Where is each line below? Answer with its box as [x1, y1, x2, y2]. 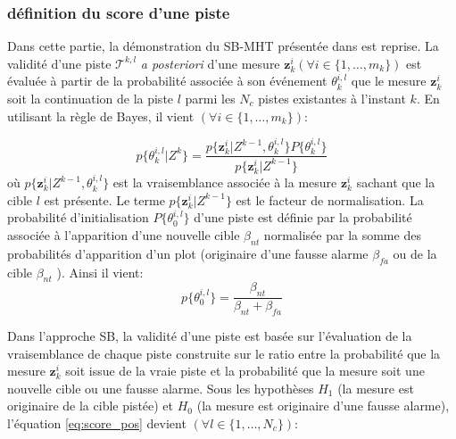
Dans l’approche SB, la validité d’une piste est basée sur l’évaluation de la [7, 327, 412, 345]
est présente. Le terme [44, 190, 165, 209]
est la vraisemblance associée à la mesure [112, 173, 337, 192]
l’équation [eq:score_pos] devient [7, 413, 187, 432]
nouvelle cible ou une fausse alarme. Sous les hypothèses [7, 378, 314, 397]
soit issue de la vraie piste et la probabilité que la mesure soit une [65, 361, 425, 380]
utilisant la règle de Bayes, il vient [7, 106, 195, 125]
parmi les [185, 89, 236, 107]
